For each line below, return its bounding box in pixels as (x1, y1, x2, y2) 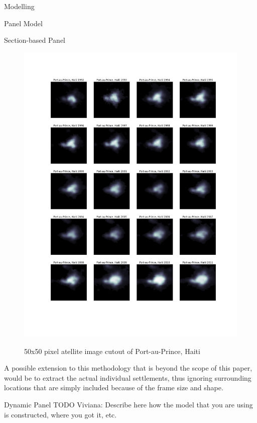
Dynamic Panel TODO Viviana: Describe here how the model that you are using (4, 399, 253, 410)
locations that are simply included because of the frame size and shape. (4, 382, 223, 393)
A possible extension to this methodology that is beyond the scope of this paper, (4, 363, 252, 373)
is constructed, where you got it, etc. (4, 409, 117, 419)
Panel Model (4, 18, 43, 28)
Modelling (4, 1, 35, 11)
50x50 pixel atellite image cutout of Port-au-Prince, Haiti (24, 345, 200, 356)
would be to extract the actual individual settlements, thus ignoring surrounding (4, 372, 251, 383)
